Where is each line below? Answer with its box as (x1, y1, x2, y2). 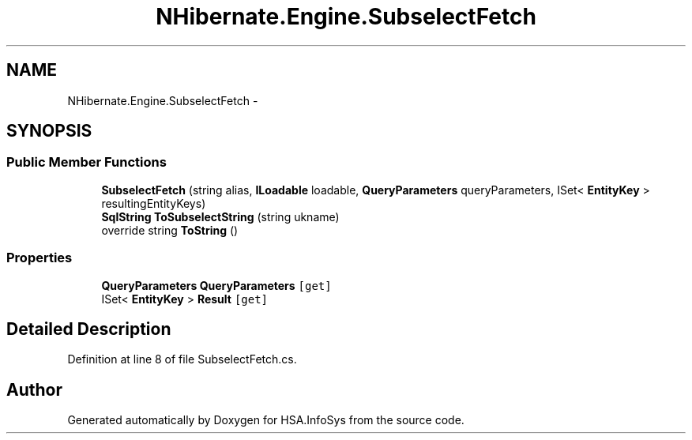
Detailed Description (6, 318, 171, 339)
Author (6, 379, 62, 400)
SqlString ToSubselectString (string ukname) (101, 209, 340, 224)
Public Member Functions (6, 154, 167, 171)
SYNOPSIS (6, 121, 92, 141)
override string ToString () (101, 223, 239, 237)
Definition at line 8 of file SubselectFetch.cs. (67, 352, 297, 367)
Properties (6, 250, 73, 266)
